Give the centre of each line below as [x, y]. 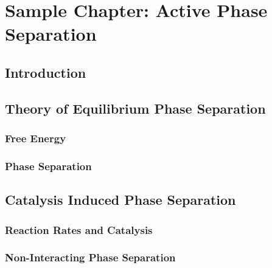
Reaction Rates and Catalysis [79, 229]
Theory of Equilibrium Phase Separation [135, 108]
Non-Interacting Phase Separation [90, 257]
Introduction [46, 72]
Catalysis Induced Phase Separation [120, 200]
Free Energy [36, 138]
